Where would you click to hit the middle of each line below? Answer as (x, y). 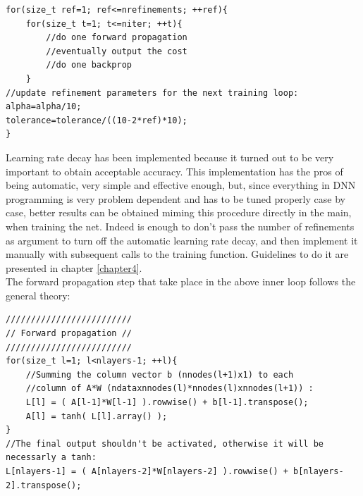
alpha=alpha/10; (44, 107)
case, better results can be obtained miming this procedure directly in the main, (179, 212)
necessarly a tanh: (51, 458)
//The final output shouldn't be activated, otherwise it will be (165, 444)
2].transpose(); (44, 485)
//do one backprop (89, 65)
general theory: (38, 295)
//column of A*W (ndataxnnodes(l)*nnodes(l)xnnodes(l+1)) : (170, 389)
